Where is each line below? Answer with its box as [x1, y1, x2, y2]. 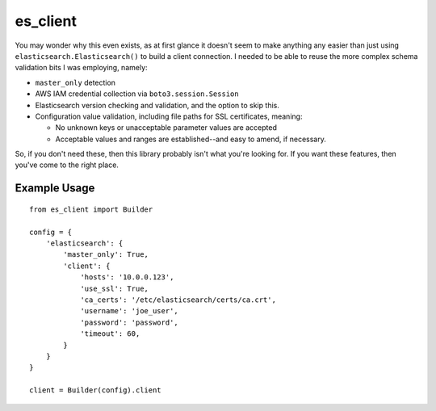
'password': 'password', [80, 317, 179, 327]
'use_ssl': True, [80, 283, 149, 293]
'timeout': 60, [80, 329, 140, 338]
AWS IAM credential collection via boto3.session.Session [35, 89, 239, 99]
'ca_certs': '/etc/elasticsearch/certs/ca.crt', [80, 295, 276, 304]
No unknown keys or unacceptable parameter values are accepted [55, 123, 278, 132]
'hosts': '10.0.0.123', [80, 273, 174, 282]
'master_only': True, [63, 250, 149, 259]
